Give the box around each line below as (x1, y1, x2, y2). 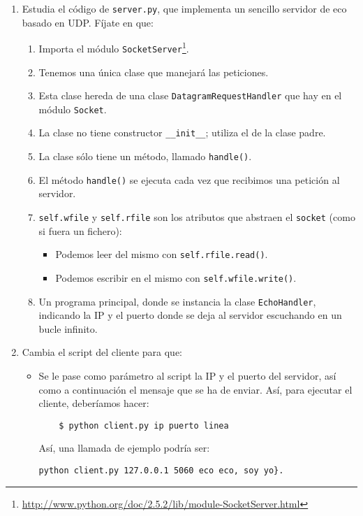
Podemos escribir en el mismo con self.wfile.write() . (55, 270, 297, 285)
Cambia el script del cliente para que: (22, 345, 182, 359)
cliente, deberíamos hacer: (38, 396, 149, 410)
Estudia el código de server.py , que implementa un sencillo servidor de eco (22, 1, 347, 15)
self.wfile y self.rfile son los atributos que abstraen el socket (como (38, 210, 355, 224)
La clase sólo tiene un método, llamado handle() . (38, 149, 252, 164)
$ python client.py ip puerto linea (59, 420, 229, 431)
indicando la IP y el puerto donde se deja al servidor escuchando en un (38, 308, 342, 322)
